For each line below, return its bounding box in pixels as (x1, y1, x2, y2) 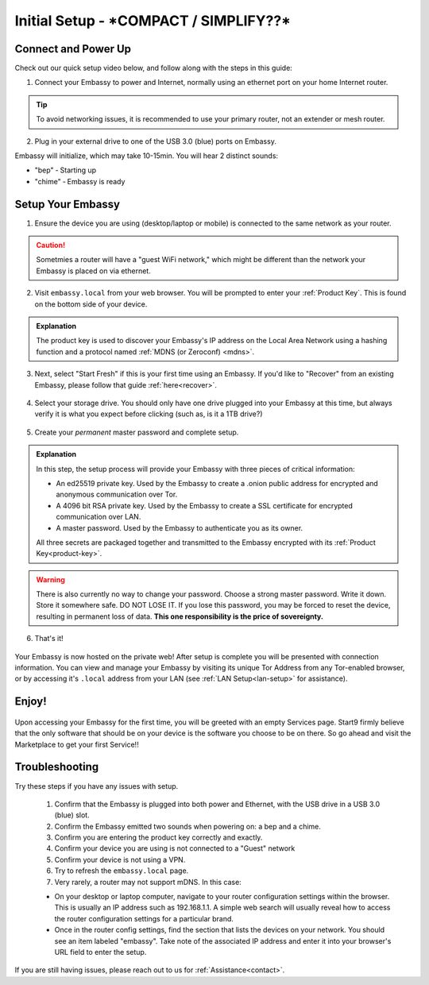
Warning (36, 574, 65, 584)
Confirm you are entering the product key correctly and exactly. (54, 832, 263, 842)
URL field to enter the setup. (54, 947, 147, 956)
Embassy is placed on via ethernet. (36, 266, 151, 276)
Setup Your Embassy (14, 197, 121, 211)
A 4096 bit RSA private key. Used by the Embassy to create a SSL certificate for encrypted (56, 500, 354, 510)
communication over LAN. (56, 512, 141, 522)
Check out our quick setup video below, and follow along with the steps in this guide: (14, 64, 293, 73)
